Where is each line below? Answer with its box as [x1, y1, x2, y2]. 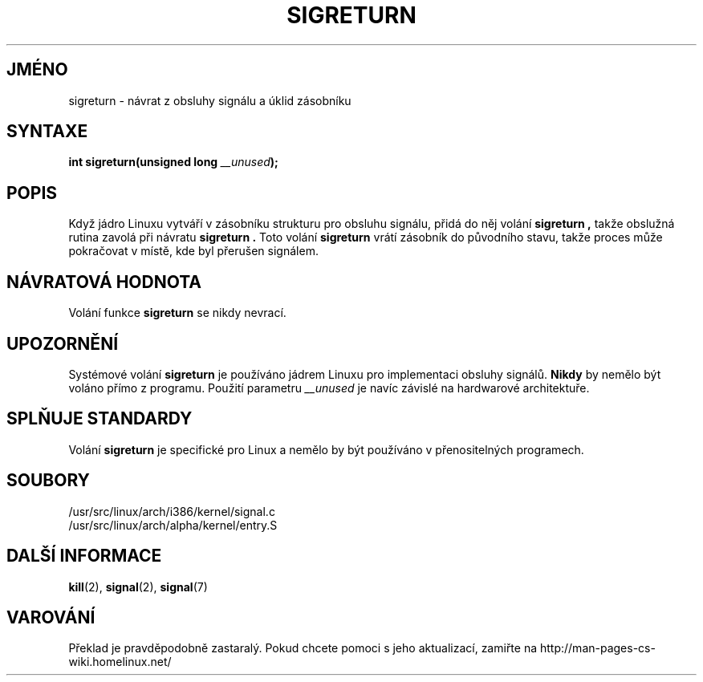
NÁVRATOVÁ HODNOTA [6, 271, 202, 292]
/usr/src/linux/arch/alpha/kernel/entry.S [68, 518, 278, 532]
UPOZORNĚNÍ [6, 333, 119, 354]
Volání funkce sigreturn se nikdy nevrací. [68, 306, 286, 320]
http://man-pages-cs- [539, 641, 656, 656]
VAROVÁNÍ [6, 607, 95, 627]
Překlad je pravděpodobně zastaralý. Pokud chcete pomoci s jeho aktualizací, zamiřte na [68, 641, 538, 656]
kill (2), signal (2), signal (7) [68, 579, 208, 594]
